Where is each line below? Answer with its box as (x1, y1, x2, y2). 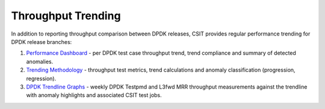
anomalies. (26, 58, 54, 65)
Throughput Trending (11, 9, 121, 22)
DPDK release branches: (11, 38, 72, 45)
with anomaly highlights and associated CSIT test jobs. (26, 92, 162, 99)
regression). (26, 75, 57, 82)
